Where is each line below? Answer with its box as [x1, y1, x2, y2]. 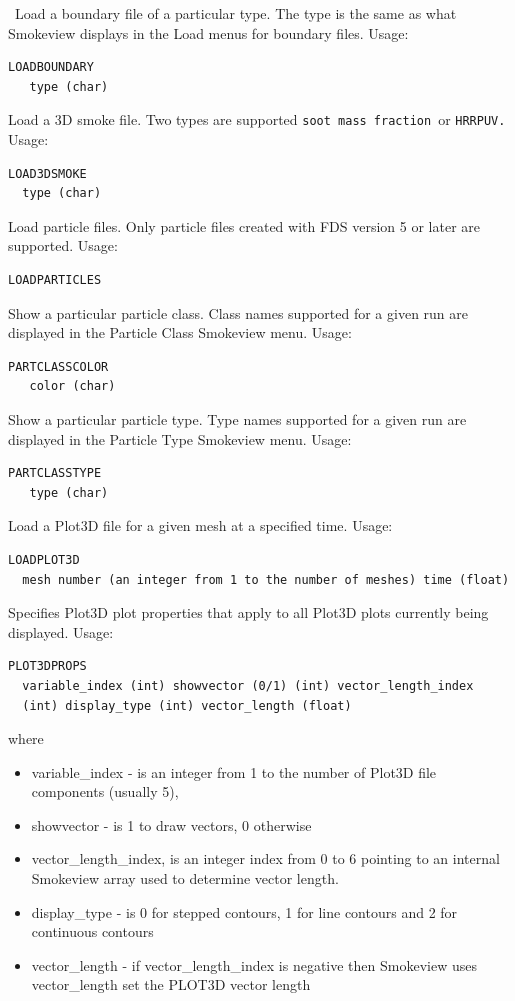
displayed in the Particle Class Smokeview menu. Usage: [8, 322, 352, 343]
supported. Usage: [8, 235, 118, 256]
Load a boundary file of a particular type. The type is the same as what [14, 3, 457, 23]
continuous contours [31, 921, 154, 942]
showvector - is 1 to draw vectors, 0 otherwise [31, 814, 312, 835]
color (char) [29, 379, 116, 394]
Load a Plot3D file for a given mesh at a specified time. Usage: [8, 515, 393, 536]
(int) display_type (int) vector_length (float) [22, 698, 352, 713]
